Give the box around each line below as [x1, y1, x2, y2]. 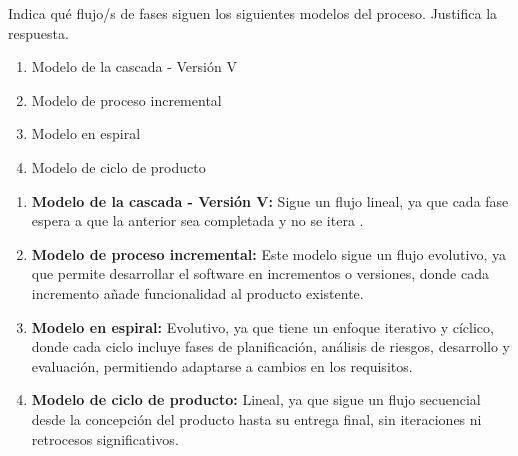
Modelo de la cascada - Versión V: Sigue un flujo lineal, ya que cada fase [31, 190, 509, 211]
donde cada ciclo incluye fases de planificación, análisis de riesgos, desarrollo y [31, 336, 510, 357]
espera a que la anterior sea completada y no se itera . [31, 210, 364, 231]
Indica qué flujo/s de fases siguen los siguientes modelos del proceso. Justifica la [8, 3, 498, 23]
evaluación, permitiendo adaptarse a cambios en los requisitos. [31, 355, 413, 376]
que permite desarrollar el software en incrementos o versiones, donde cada [31, 263, 489, 284]
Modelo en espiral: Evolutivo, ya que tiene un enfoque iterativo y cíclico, [31, 316, 494, 337]
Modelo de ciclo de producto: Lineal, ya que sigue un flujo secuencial [31, 389, 481, 410]
